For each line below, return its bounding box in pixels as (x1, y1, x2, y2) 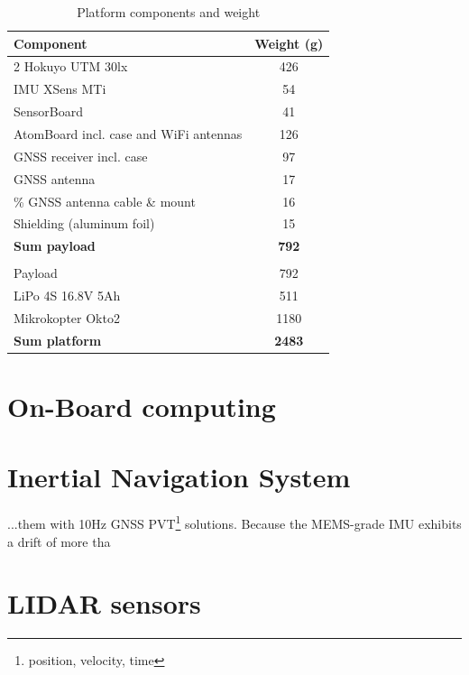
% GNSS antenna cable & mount (14, 191, 196, 210)
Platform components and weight (77, 3, 261, 21)
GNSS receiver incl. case (14, 146, 148, 165)
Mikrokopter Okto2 (14, 308, 120, 327)
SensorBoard (14, 102, 83, 121)
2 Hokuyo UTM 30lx (14, 57, 128, 76)
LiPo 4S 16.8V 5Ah (14, 286, 121, 305)
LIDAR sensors (7, 585, 201, 622)
